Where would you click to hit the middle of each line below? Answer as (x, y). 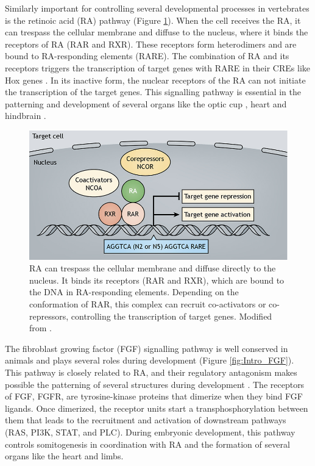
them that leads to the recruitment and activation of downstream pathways (146, 420)
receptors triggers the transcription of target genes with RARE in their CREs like (157, 67)
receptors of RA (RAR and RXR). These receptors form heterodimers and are (151, 44)
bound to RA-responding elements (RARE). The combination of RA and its (147, 56)
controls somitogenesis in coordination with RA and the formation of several (147, 444)
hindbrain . (26, 116)
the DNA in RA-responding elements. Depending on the (134, 292)
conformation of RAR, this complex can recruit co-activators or (148, 304)
